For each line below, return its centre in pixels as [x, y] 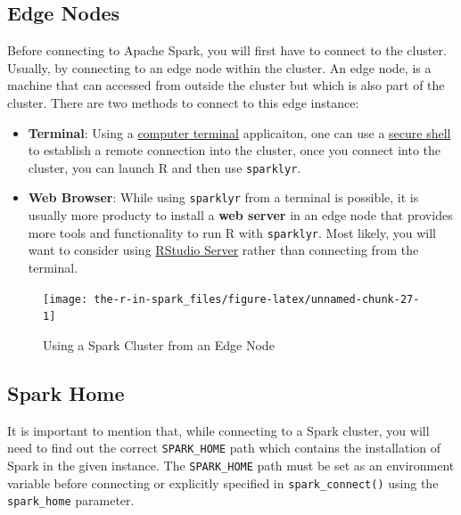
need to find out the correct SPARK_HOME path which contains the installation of [224, 448]
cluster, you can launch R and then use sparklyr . [165, 167]
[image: [66, 299]
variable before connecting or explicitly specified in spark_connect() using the [223, 482]
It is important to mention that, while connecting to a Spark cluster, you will [218, 430]
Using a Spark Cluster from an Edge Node [159, 344]
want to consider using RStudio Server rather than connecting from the [223, 250]
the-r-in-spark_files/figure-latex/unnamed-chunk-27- [257, 299]
